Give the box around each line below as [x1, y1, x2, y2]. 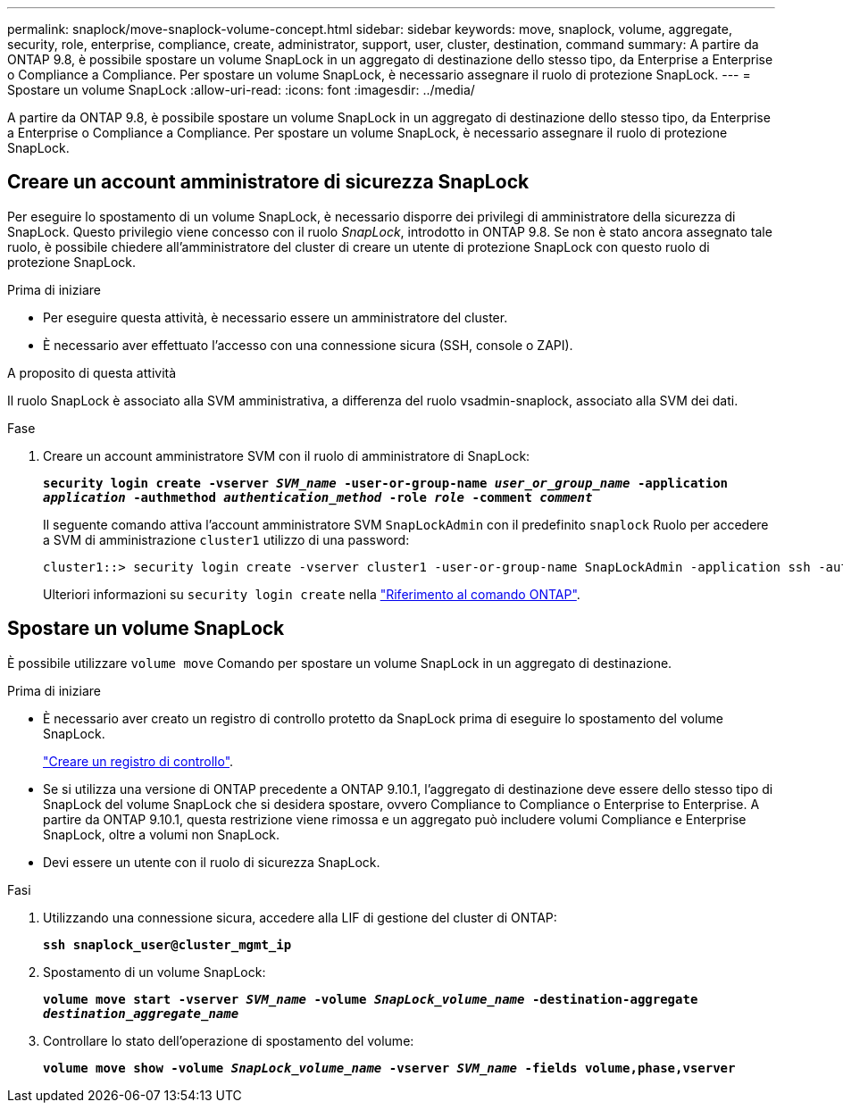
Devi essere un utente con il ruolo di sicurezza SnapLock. [43, 854, 380, 870]
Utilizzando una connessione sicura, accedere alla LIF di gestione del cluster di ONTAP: [43, 909, 557, 925]
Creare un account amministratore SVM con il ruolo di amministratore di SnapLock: [43, 447, 530, 463]
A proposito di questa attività [7, 364, 177, 380]
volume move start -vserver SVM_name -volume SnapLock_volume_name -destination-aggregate [43, 991, 698, 1006]
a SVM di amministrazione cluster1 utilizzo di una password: [43, 531, 410, 547]
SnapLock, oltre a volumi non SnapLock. [43, 826, 280, 842]
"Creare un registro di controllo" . [43, 753, 234, 769]
